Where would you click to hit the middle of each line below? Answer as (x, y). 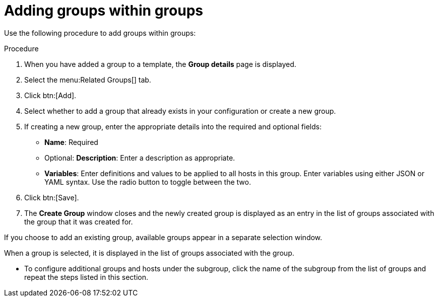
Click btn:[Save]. (52, 197)
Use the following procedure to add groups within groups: (100, 33)
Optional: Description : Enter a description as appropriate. (140, 158)
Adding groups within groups (104, 11)
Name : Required (71, 142)
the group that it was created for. (79, 221)
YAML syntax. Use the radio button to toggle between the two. (148, 182)
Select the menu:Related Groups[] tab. (88, 80)
